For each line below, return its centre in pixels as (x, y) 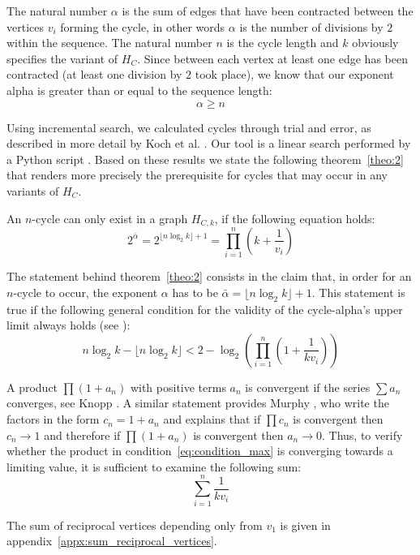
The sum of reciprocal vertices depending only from (135, 525)
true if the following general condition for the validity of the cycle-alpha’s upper (205, 309)
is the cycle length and (283, 43)
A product (32, 387)
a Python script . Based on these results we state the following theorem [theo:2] (205, 159)
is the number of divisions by (311, 26)
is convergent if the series (308, 387)
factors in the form (53, 419)
